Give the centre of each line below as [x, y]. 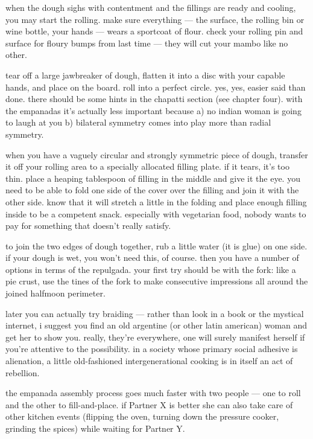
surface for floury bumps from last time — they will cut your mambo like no [147, 43]
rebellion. [23, 372]
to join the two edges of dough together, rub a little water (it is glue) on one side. [156, 245]
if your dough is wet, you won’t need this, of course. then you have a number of [152, 258]
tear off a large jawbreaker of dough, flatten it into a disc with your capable [145, 75]
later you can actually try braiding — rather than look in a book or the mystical [155, 313]
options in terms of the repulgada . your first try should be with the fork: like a [151, 269]
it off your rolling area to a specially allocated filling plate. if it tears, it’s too [147, 166]
